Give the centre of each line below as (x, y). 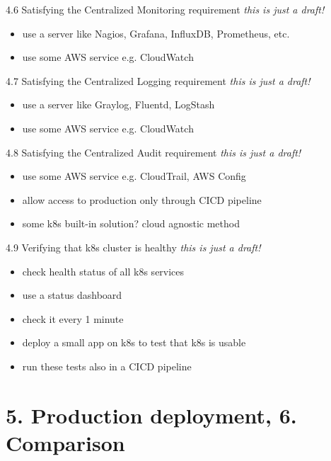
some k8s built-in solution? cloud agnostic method (131, 223)
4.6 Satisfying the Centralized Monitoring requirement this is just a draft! (165, 9)
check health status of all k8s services (103, 271)
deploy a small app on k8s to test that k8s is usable (134, 342)
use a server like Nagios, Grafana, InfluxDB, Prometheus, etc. (156, 33)
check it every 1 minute (73, 318)
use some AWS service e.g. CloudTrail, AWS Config (134, 176)
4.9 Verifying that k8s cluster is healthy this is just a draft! (133, 247)
